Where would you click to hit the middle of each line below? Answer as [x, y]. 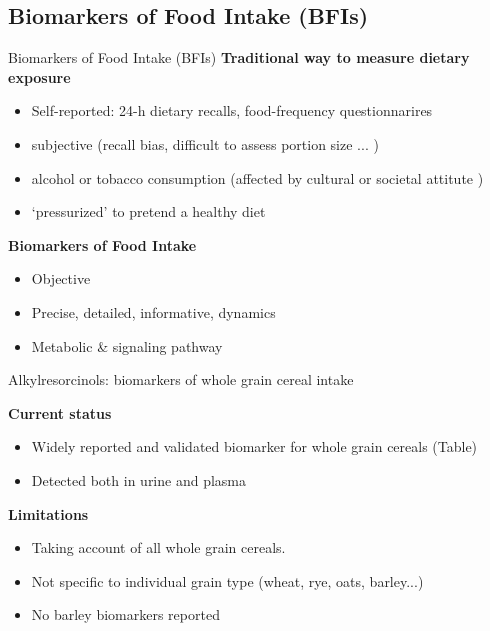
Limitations [48, 513]
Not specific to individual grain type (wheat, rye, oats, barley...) [227, 580]
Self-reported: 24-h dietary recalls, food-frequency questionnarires [232, 110]
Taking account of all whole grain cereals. [158, 547]
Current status [60, 412]
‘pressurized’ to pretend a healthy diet [148, 211]
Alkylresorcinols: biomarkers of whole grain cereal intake [181, 379]
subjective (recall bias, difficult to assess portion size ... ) [205, 143]
